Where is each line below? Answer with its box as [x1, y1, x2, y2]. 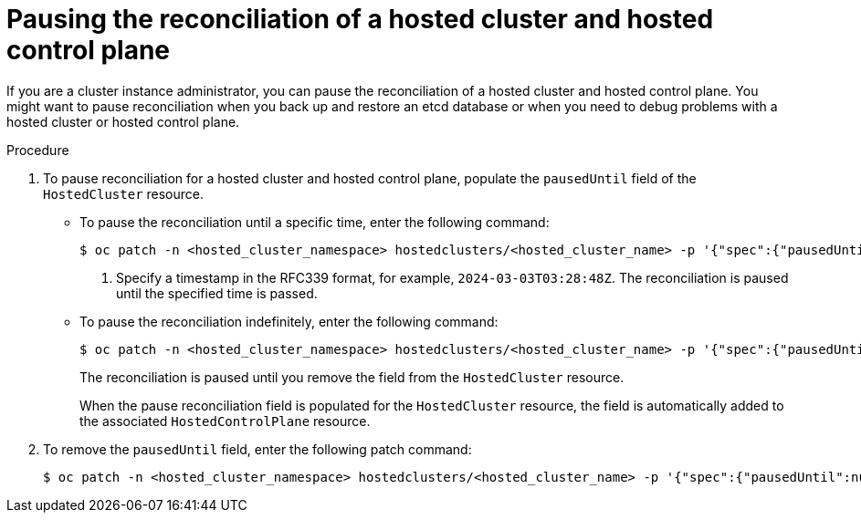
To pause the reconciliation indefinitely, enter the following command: [79, 313, 499, 329]
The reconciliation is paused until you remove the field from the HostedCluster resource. [79, 369, 625, 385]
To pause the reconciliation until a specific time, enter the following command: [79, 213, 550, 230]
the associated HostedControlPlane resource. [79, 412, 371, 429]
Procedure [6, 141, 69, 158]
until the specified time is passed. [116, 285, 318, 301]
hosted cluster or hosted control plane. [6, 113, 240, 130]
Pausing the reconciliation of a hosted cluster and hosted [6, 4, 714, 35]
